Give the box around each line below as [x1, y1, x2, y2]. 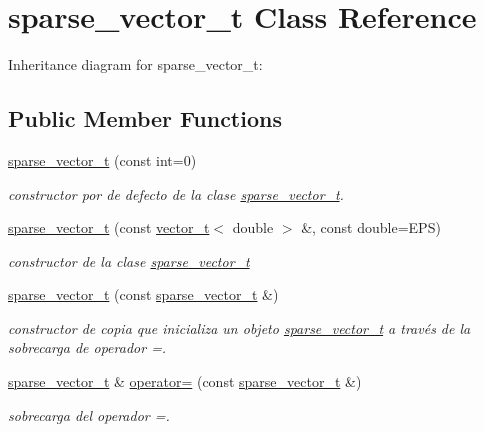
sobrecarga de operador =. [8, 337, 167, 358]
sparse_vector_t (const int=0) [8, 149, 197, 170]
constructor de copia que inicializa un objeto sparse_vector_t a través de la [8, 317, 471, 338]
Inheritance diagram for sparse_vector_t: [8, 54, 263, 75]
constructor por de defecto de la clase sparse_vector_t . [8, 183, 344, 204]
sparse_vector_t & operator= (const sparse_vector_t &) [8, 371, 362, 392]
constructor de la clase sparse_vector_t [8, 250, 250, 271]
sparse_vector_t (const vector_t [8, 217, 210, 238]
